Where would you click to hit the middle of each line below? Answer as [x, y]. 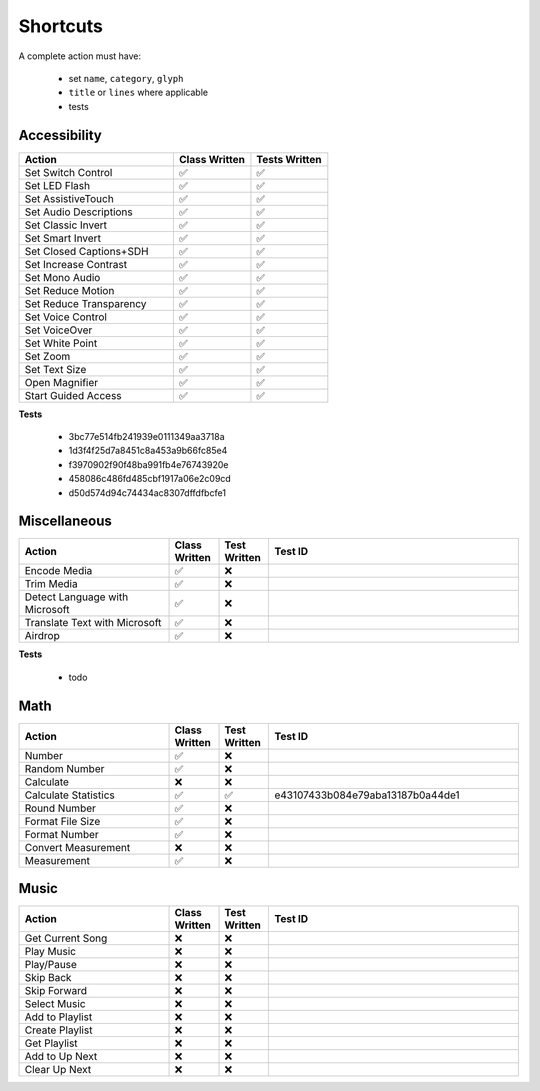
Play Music [50, 952]
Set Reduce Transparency [85, 303]
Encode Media [58, 571]
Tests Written [289, 159]
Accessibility [60, 135]
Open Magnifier [61, 382]
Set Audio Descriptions [79, 212]
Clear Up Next [58, 1070]
